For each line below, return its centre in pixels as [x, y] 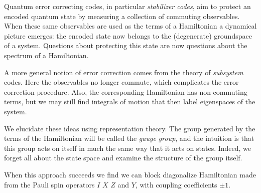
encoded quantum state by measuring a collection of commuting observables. [122, 16]
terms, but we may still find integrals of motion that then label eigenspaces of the [130, 102]
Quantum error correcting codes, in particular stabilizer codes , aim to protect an [127, 6]
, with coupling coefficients [176, 184]
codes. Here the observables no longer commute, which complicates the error [121, 82]
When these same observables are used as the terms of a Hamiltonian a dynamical [130, 26]
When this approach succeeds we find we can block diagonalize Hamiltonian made [130, 174]
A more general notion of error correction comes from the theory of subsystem [124, 72]
